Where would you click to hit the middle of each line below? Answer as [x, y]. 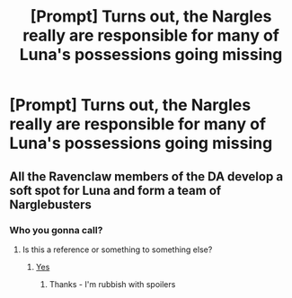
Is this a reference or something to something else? [117, 250]
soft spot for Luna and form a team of [115, 190]
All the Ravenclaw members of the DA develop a [146, 176]
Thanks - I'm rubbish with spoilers [112, 284]
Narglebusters [51, 204]
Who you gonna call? [56, 230]
